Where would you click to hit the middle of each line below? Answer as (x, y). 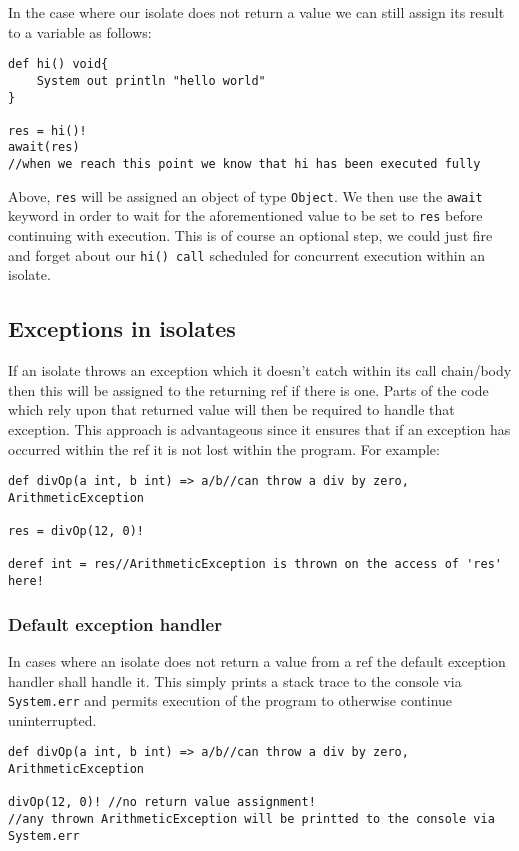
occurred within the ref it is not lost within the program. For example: (224, 448)
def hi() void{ (58, 64)
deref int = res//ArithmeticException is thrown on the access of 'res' (255, 564)
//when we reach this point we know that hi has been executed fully (244, 164)
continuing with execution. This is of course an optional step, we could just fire (250, 235)
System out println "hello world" (151, 80)
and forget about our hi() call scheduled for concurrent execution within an (246, 254)
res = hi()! (47, 130)
